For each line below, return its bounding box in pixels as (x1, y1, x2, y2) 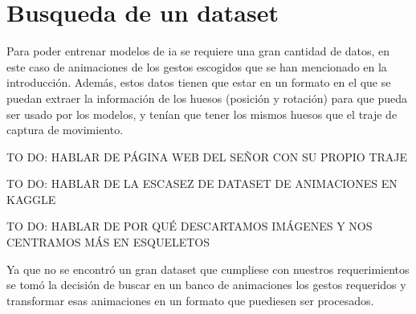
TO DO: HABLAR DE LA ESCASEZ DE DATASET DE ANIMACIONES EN (6, 175, 398, 192)
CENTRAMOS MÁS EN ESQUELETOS (6, 234, 210, 251)
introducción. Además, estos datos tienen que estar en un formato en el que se (6, 74, 391, 91)
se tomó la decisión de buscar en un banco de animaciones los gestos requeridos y (6, 276, 406, 293)
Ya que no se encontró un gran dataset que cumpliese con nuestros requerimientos (6, 260, 410, 277)
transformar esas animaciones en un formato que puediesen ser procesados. (6, 292, 374, 308)
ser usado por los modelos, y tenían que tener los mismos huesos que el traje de (6, 105, 398, 122)
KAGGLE (6, 190, 56, 207)
